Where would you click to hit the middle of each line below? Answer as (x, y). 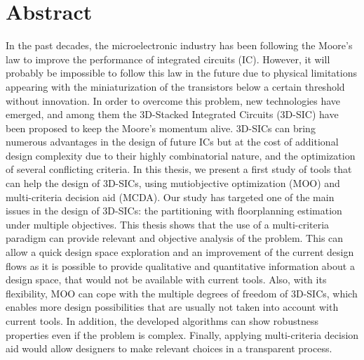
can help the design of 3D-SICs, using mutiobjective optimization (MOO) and (173, 183)
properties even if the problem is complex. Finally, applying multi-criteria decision (182, 334)
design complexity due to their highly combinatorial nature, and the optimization (181, 155)
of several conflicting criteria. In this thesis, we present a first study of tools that (179, 169)
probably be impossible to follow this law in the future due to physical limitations (182, 73)
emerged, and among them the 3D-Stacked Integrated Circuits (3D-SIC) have (172, 114)
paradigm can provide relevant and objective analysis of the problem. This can (175, 238)
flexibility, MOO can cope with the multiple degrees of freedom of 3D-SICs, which (182, 293)
